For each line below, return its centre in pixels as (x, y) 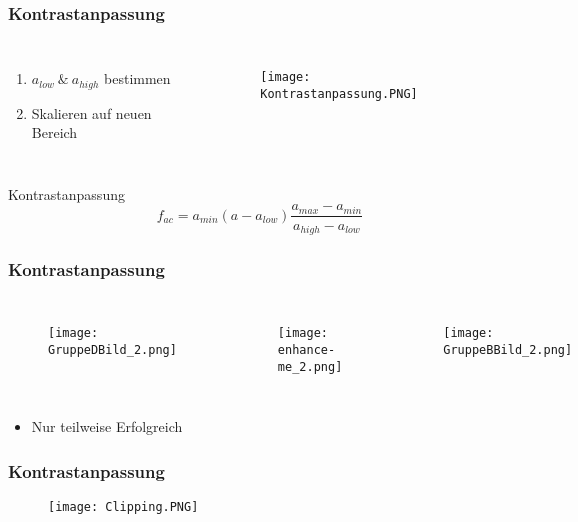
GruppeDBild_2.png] (112, 349)
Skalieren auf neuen (91, 112)
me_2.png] (310, 366)
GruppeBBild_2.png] (508, 349)
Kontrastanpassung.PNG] (339, 93)
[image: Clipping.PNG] (123, 506)
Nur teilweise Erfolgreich (107, 426)
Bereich (54, 132)
